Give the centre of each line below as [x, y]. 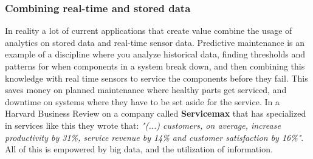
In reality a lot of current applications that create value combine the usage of [149, 31]
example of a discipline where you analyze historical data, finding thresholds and [155, 54]
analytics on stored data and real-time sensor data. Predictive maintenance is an [155, 42]
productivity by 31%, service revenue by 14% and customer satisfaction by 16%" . [154, 137]
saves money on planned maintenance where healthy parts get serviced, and [146, 90]
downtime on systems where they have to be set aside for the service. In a [142, 101]
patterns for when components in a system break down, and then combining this [155, 66]
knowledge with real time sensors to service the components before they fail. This [156, 78]
